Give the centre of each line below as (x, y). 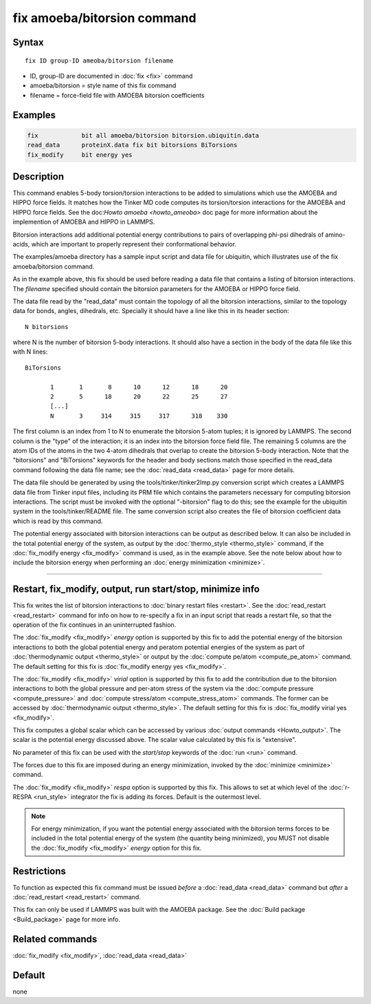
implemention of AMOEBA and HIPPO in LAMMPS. (84, 222)
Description (38, 177)
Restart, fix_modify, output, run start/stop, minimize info (136, 589)
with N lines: (30, 352)
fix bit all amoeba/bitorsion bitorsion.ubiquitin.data (143, 135)
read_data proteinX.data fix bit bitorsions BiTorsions (132, 145)
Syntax (28, 42)
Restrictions (40, 871)
